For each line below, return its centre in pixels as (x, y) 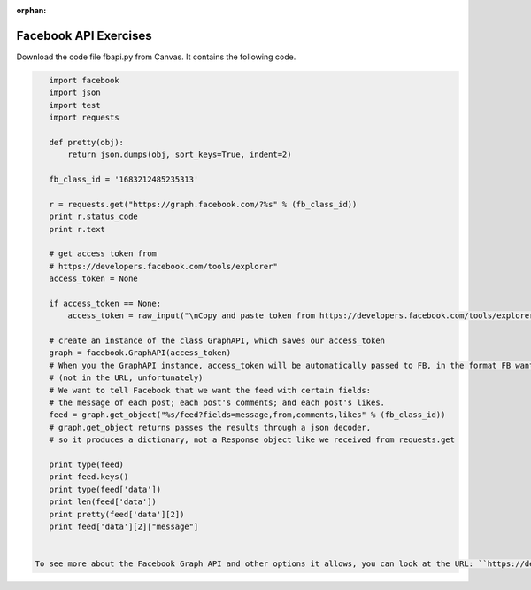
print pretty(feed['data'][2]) (117, 514)
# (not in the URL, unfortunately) (126, 378)
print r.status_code (94, 217)
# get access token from (103, 254)
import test (75, 105)
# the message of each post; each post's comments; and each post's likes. (217, 403)
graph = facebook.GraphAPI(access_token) (140, 353)
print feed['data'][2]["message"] (124, 526)
